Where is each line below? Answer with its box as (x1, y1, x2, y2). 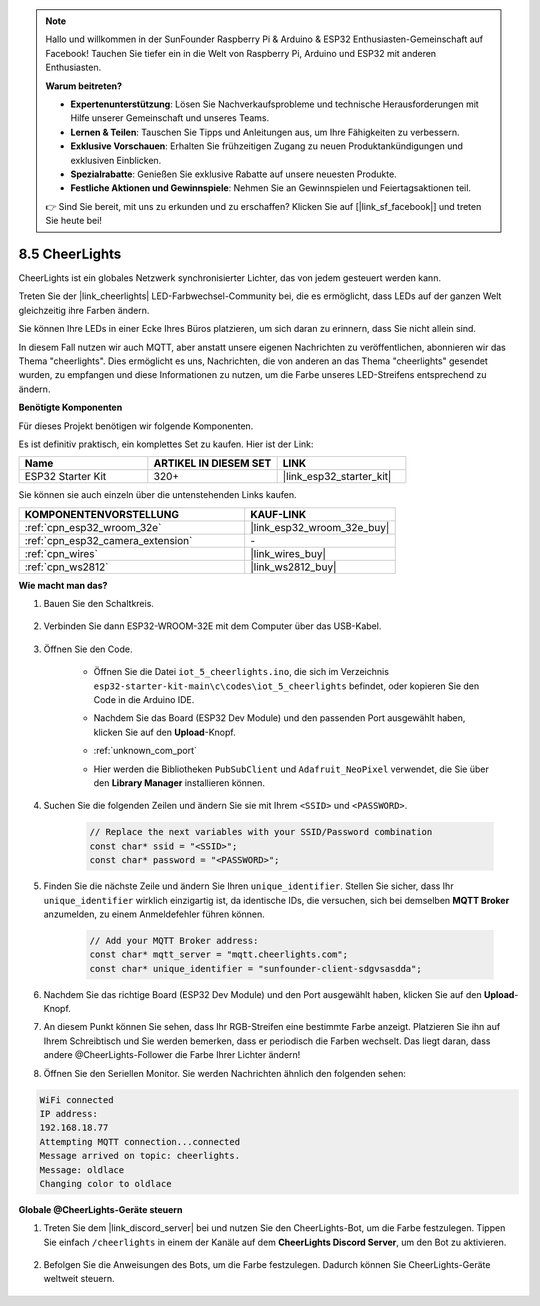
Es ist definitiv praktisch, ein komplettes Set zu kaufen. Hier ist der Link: (18, 438, 314, 450)
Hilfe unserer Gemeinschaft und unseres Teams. (70, 112, 270, 124)
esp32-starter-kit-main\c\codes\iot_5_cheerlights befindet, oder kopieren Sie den (93, 680, 480, 692)
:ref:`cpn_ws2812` (24, 560, 109, 574)
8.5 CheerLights (18, 245, 122, 262)
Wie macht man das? (18, 579, 108, 591)
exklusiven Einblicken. (70, 154, 162, 166)
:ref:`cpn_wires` (24, 546, 99, 560)
